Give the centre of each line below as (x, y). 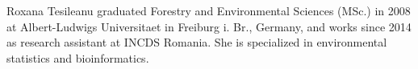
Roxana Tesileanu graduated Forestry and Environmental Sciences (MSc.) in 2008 (209, 10)
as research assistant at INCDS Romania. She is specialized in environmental (197, 42)
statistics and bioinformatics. (78, 57)
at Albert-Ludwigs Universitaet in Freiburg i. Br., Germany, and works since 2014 (209, 26)
